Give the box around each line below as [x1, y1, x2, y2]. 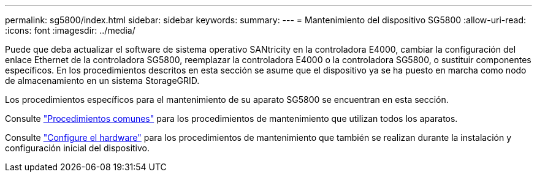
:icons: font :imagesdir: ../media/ [5, 25, 135, 36]
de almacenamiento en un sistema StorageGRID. [5, 75, 200, 86]
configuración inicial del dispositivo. [5, 143, 150, 153]
